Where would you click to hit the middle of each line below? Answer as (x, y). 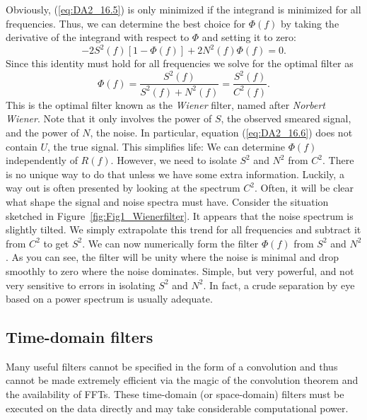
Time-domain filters (80, 337)
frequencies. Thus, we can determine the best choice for (126, 23)
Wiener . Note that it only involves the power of (109, 118)
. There (338, 160)
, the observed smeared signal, (286, 118)
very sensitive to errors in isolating (81, 285)
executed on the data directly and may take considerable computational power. (177, 408)
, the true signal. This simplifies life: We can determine (166, 146)
